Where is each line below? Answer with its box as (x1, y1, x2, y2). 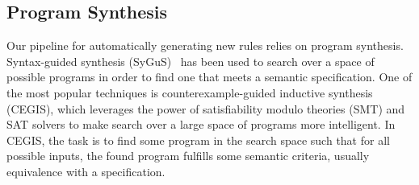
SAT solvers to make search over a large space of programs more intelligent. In (6, 116, 396, 133)
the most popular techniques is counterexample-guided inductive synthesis (6, 84, 373, 101)
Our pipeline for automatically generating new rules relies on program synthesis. (6, 37, 404, 54)
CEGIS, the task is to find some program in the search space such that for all (6, 131, 390, 148)
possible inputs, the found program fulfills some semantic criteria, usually (6, 147, 370, 164)
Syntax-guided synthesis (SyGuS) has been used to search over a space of (6, 52, 375, 69)
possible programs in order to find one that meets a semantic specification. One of (6, 68, 413, 85)
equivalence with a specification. (6, 162, 166, 179)
